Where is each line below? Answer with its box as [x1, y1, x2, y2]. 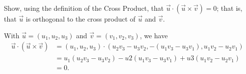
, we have [140, 30, 168, 40]
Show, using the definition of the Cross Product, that [4, 3, 164, 13]
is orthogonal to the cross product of [25, 14, 136, 24]
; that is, [217, 3, 243, 13]
